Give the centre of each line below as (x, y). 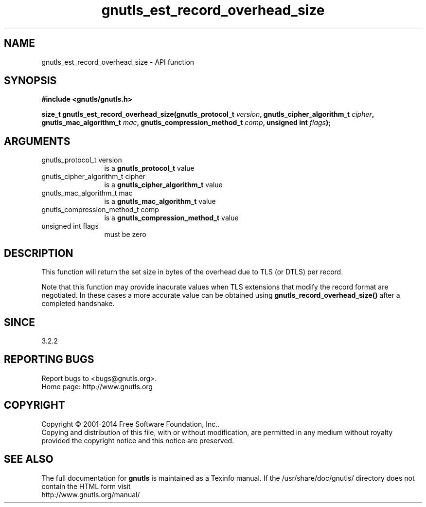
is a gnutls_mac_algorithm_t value (160, 201)
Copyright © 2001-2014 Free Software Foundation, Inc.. (131, 424)
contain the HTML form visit (86, 486)
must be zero (125, 235)
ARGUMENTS (37, 141)
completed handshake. (78, 304)
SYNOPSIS (30, 81)
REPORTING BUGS (49, 360)
